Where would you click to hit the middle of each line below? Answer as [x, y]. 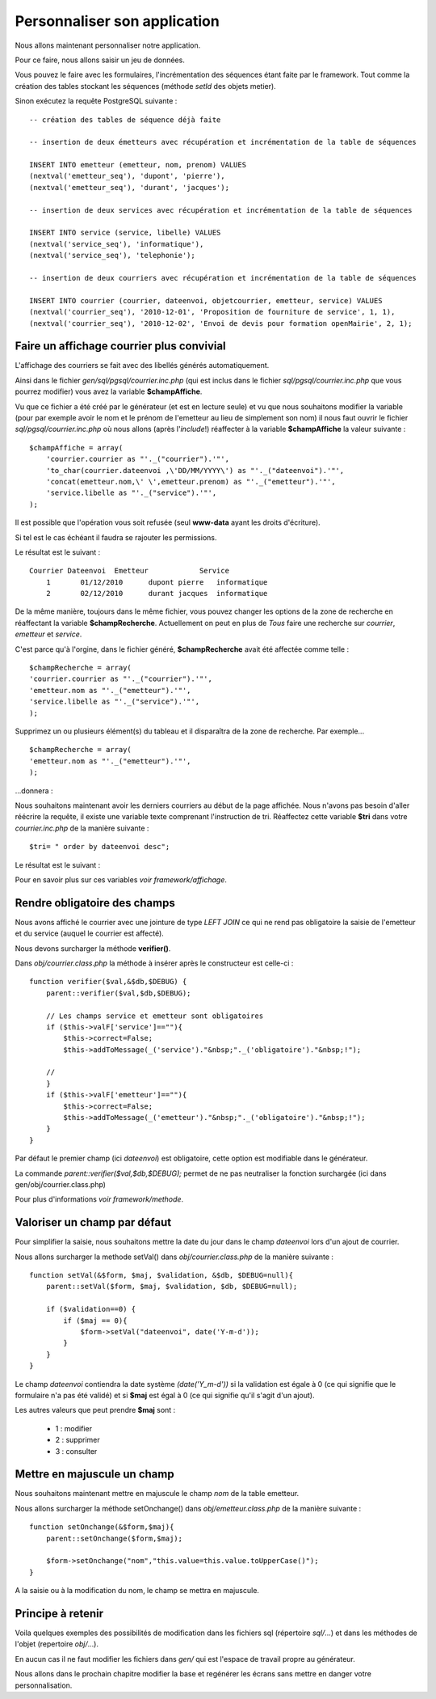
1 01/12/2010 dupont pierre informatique [157, 582]
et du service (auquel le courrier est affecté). [90, 933]
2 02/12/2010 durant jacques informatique [157, 594]
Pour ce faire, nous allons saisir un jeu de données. [100, 60]
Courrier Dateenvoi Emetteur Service [130, 571]
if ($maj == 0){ [95, 1321]
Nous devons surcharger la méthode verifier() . [93, 948]
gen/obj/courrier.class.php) [61, 1184]
